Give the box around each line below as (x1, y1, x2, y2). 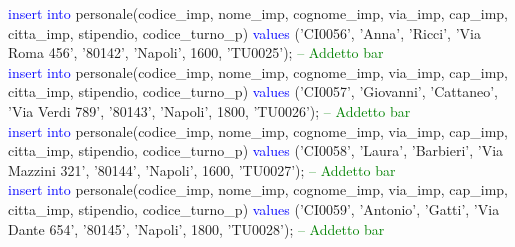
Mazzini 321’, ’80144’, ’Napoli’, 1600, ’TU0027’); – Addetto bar (8, 159, 396, 180)
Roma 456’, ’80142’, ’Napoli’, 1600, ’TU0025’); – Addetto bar (8, 42, 384, 63)
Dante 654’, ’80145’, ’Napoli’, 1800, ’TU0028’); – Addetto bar (8, 218, 385, 239)
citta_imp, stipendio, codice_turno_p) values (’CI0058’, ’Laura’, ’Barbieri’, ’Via (8, 140, 504, 161)
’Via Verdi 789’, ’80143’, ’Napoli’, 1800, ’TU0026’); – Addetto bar (8, 100, 411, 121)
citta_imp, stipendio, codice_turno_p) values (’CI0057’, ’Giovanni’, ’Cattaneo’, (8, 81, 498, 102)
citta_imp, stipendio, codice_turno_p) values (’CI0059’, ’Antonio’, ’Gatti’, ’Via (8, 198, 500, 219)
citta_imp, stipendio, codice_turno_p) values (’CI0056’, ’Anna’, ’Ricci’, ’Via (8, 22, 481, 43)
